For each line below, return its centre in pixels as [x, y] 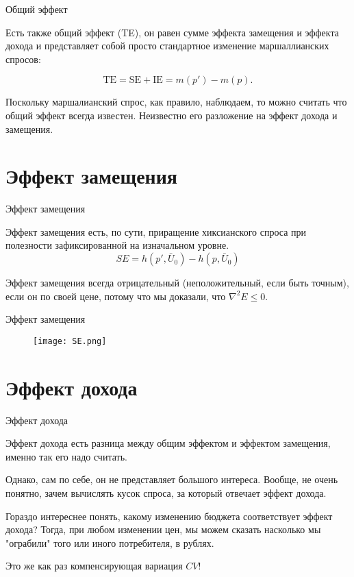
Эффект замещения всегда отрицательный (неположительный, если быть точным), [177, 283]
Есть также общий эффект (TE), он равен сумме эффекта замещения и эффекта [172, 32]
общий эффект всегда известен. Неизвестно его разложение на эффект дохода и [172, 115]
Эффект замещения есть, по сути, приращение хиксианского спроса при [156, 231]
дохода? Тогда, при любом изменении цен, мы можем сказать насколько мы [163, 529]
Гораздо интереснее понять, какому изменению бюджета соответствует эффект [169, 516]
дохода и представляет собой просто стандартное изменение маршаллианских [167, 46]
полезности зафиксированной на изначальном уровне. [117, 245]
